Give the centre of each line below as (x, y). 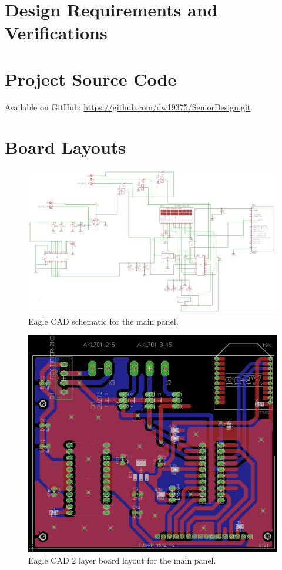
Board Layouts (65, 147)
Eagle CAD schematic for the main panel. (103, 321)
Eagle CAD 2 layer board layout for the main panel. (122, 560)
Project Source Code (91, 78)
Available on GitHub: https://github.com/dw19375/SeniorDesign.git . (129, 107)
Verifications (56, 33)
